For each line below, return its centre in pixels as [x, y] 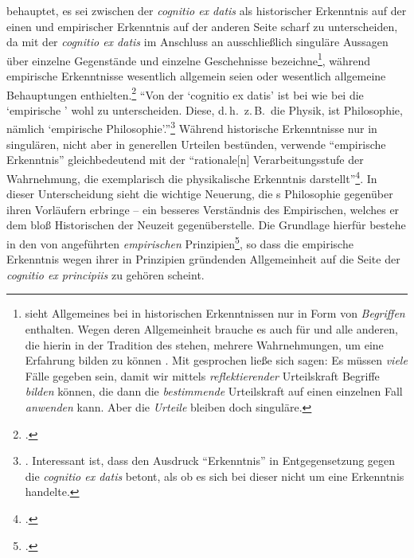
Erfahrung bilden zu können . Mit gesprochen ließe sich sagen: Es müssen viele [216, 360]
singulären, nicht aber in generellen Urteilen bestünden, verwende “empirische [196, 144]
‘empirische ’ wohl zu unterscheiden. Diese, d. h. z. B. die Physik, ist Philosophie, [205, 109]
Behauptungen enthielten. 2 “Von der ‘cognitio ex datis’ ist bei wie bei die [185, 93]
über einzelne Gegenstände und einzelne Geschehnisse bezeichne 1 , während [189, 59]
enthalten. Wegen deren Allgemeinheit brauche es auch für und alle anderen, [211, 328]
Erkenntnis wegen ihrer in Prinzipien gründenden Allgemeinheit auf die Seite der [203, 259]
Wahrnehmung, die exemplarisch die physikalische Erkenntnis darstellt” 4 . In [192, 177]
